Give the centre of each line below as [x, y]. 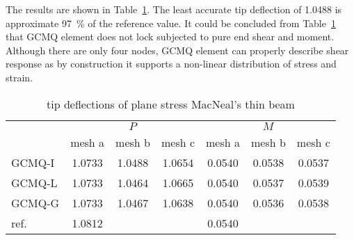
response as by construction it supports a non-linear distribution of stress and [171, 64]
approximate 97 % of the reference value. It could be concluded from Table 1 [171, 23]
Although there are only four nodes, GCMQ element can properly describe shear [177, 50]
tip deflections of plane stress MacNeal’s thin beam [171, 104]
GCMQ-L [34, 182]
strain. [19, 77]
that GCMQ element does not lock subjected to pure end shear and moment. [170, 37]
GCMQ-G [35, 202]
